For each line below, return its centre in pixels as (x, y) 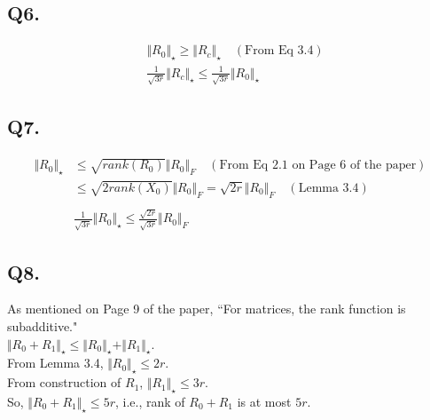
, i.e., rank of (150, 401)
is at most (264, 401)
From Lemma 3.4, (55, 363)
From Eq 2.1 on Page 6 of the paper (318, 166)
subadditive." (43, 325)
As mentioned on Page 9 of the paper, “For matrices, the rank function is (207, 309)
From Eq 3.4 (279, 51)
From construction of (64, 382)
